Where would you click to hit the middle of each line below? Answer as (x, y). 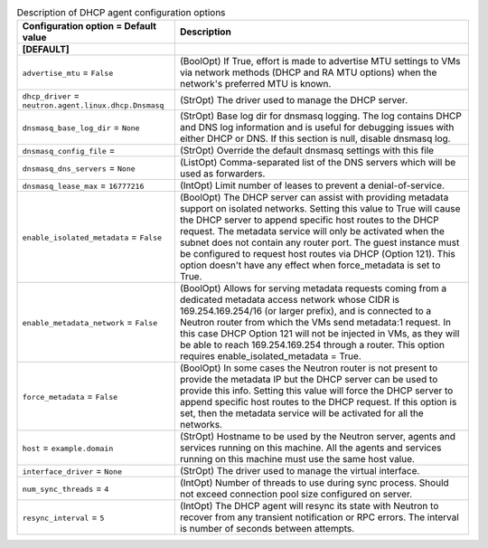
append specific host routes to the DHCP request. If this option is (318, 402)
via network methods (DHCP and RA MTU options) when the (308, 72)
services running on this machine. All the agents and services (310, 448)
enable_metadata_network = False (90, 323)
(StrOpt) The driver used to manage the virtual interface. (300, 471)
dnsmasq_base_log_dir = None (81, 128)
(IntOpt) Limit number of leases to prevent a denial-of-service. (312, 185)
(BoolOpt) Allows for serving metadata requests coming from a (313, 288)
